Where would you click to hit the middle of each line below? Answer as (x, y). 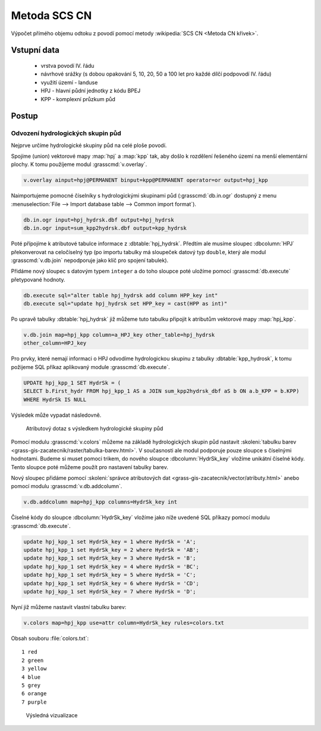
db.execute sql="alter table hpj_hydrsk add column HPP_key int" (121, 295)
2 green (33, 660)
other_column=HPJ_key (55, 343)
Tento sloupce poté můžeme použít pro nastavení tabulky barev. (90, 467)
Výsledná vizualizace (52, 716)
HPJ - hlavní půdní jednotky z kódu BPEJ (91, 91)
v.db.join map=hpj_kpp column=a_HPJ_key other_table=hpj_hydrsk (119, 335)
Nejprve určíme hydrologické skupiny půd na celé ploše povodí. (89, 145)
